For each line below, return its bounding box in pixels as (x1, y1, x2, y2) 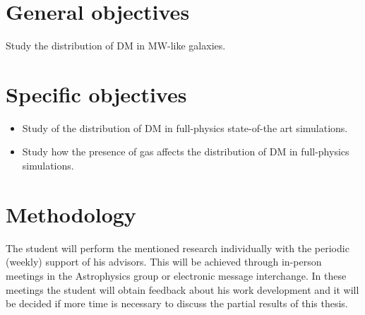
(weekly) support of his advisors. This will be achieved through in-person (6, 254, 322, 269)
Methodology (6, 199, 136, 228)
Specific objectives (6, 79, 187, 108)
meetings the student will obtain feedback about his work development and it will (6, 282, 359, 297)
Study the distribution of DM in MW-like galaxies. (6, 38, 226, 53)
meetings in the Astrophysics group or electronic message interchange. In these (6, 268, 347, 283)
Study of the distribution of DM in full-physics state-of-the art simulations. (22, 120, 348, 135)
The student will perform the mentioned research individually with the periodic (6, 240, 349, 255)
